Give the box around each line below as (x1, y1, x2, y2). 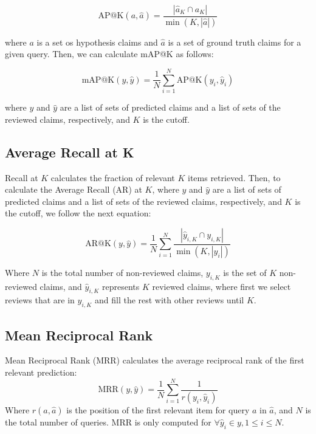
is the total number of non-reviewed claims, (41, 266, 204, 278)
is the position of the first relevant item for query (66, 403, 250, 416)
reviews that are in (5, 294, 75, 306)
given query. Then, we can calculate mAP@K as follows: (5, 47, 214, 60)
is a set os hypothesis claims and (36, 35, 158, 48)
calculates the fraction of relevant (50, 171, 175, 184)
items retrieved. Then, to (187, 171, 281, 184)
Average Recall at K (5, 142, 134, 161)
